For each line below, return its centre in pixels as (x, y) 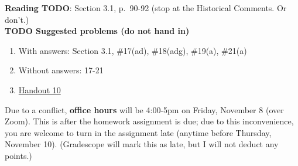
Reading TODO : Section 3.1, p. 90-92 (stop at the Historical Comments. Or (146, 8)
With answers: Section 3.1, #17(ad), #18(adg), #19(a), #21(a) (133, 50)
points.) (18, 155)
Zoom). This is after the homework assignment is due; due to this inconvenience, (149, 121)
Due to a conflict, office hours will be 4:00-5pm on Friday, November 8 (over (144, 109)
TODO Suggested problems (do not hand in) (97, 31)
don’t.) (17, 19)
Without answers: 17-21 (61, 70)
